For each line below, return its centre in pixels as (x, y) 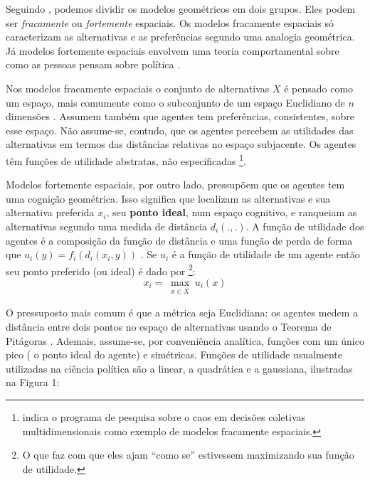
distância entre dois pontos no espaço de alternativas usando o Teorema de (169, 327)
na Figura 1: (33, 382)
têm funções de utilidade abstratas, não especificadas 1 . (126, 159)
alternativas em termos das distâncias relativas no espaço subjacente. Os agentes (181, 144)
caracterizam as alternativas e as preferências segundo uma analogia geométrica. (180, 37)
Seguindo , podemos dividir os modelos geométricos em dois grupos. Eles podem (181, 9)
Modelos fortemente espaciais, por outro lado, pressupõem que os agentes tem (175, 185)
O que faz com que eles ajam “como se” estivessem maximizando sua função (188, 455)
